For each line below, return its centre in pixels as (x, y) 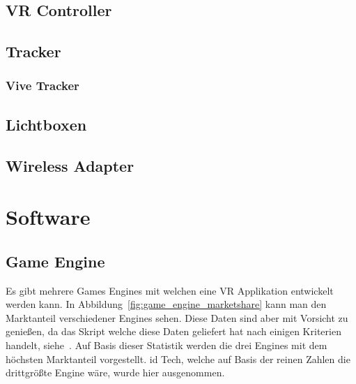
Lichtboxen (46, 124)
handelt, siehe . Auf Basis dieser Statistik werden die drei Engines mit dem (167, 345)
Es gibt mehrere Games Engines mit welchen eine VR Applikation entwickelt (170, 290)
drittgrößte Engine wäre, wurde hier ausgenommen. (115, 372)
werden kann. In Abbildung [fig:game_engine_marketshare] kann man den (166, 304)
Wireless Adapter (70, 165)
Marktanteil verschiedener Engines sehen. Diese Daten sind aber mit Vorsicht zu (177, 317)
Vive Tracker (42, 86)
